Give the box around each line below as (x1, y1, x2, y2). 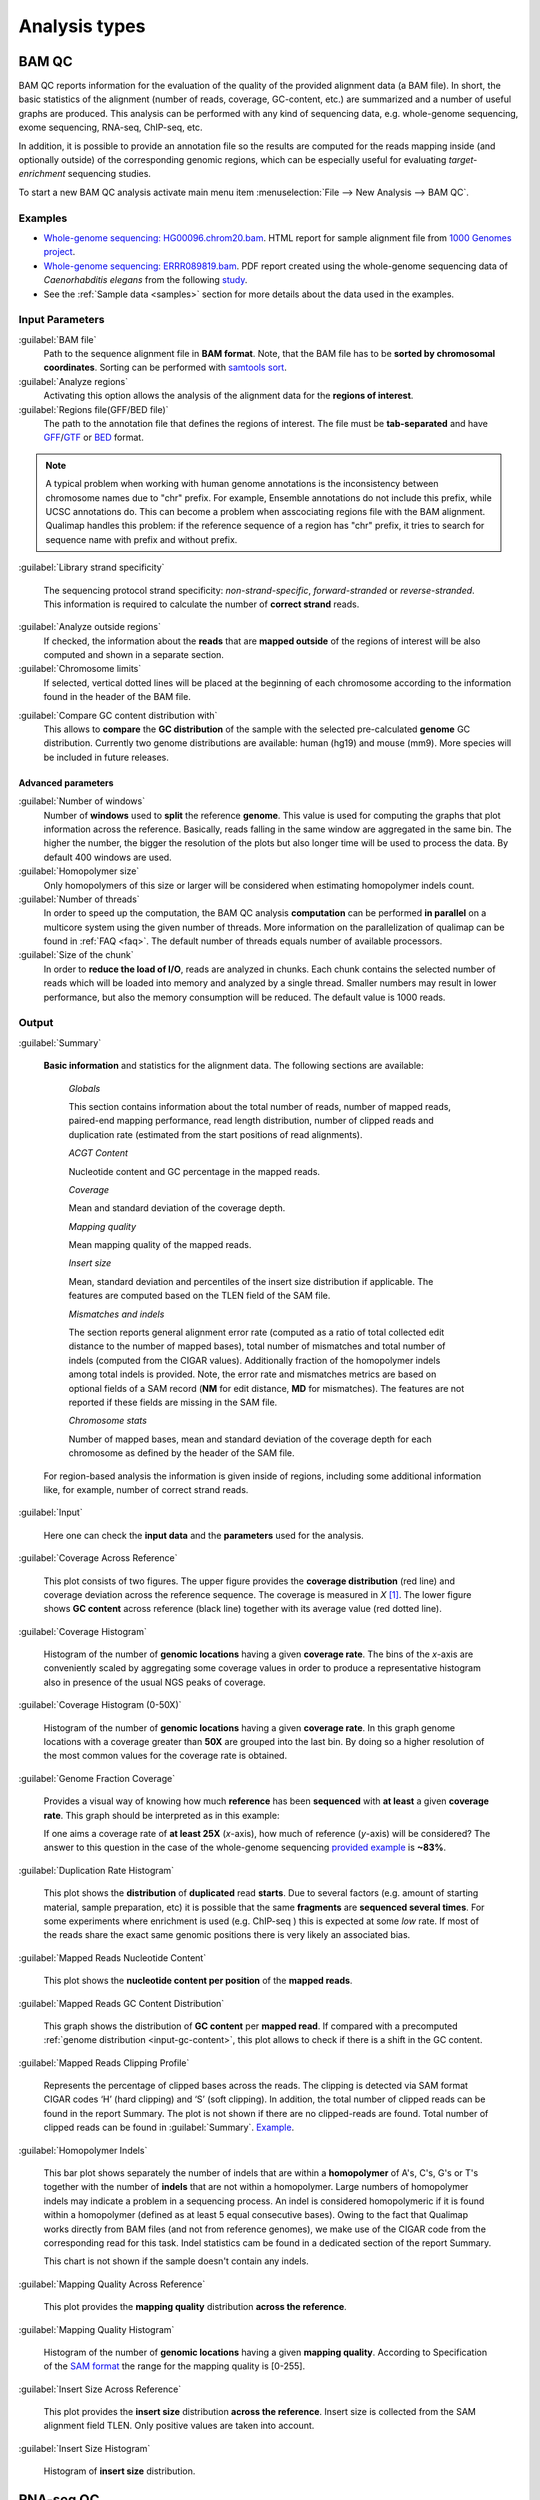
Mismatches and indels (68, 1308, 165, 1320)
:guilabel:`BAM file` (18, 333, 97, 345)
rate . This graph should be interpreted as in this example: (43, 1809, 280, 1821)
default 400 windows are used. (43, 851, 172, 863)
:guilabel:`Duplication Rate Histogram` (18, 1864, 175, 1876)
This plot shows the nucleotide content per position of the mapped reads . (43, 1975, 353, 1987)
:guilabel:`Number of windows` (18, 795, 145, 807)
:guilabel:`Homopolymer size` (18, 865, 140, 877)
